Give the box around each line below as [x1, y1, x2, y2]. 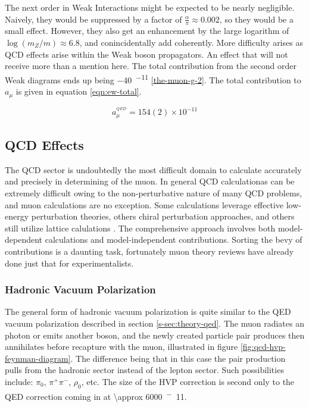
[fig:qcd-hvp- [240, 340, 286, 353]
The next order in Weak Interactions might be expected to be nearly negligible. [5, 1, 295, 13]
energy [5, 210, 29, 223]
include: [5, 375, 33, 387]
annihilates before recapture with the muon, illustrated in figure [5, 340, 238, 353]
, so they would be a [219, 12, 294, 25]
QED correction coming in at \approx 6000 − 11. [5, 388, 187, 402]
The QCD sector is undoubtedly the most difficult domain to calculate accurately [5, 163, 302, 176]
